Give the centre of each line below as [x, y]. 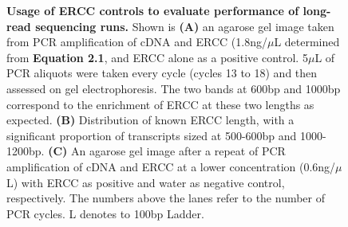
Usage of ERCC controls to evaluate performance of [153, 10]
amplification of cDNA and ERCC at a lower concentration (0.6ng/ [171, 166]
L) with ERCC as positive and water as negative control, [146, 182]
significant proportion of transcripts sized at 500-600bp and [152, 135]
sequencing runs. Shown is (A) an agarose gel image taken [185, 26]
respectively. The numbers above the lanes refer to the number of [166, 198]
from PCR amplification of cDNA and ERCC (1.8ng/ [137, 42]
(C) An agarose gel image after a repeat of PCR [167, 151]
